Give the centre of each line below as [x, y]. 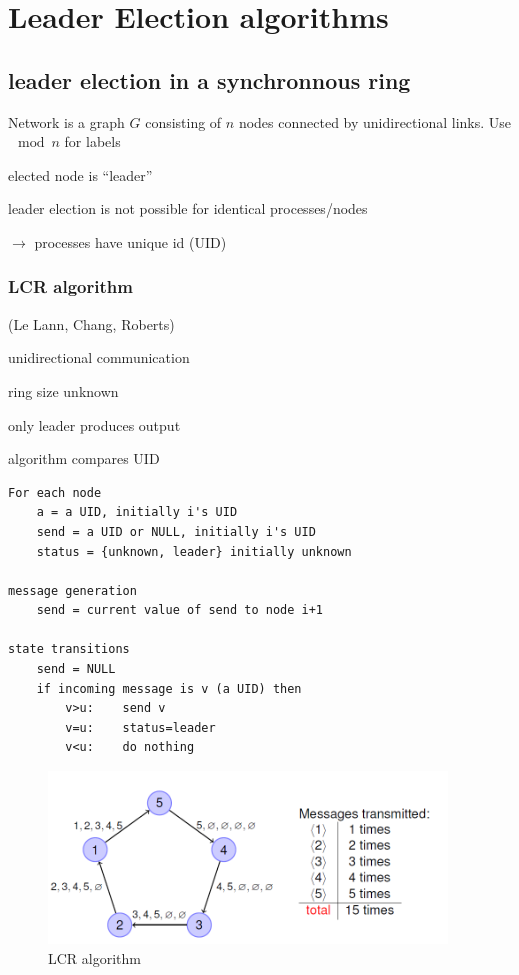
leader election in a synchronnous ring [209, 79]
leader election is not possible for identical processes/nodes [188, 208]
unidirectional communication [99, 357]
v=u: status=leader [140, 727]
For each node [55, 492]
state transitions [69, 649]
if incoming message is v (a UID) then [169, 688]
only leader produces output [94, 424]
